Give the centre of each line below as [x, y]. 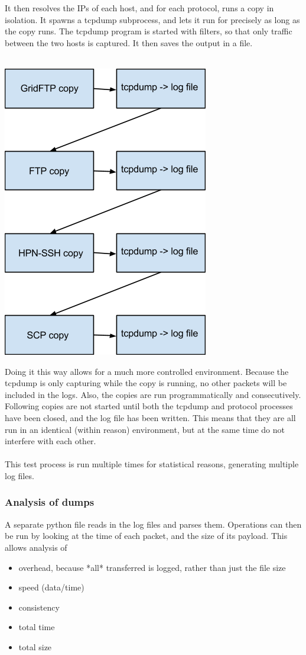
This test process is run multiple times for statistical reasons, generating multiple [152, 464]
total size [35, 646]
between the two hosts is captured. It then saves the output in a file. [129, 42]
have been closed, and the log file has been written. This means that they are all [150, 417]
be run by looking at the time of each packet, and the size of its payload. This [146, 536]
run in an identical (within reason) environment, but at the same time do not [145, 429]
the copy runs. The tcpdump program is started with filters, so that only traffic [149, 31]
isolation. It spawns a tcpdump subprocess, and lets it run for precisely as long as [152, 19]
